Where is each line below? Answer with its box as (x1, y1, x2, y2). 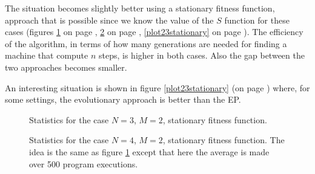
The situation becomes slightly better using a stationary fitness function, (5, 2, 275, 14)
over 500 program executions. (29, 157, 138, 170)
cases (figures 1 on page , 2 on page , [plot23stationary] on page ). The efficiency (5, 25, 303, 38)
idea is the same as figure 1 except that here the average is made (29, 145, 270, 158)
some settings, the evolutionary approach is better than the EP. (5, 93, 241, 106)
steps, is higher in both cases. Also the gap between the (99, 49, 305, 62)
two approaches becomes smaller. (5, 60, 127, 73)
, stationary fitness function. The (162, 134, 285, 146)
